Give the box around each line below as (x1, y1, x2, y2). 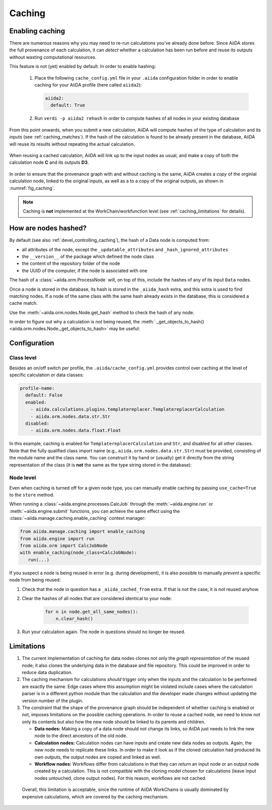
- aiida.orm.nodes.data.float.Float (30, 428, 121, 433)
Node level (9, 474, 36, 481)
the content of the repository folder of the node (22, 260, 120, 266)
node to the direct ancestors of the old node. (34, 733, 128, 739)
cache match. (9, 300, 38, 306)
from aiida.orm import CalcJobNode (20, 543, 108, 549)
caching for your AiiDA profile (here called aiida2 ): (34, 82, 142, 88)
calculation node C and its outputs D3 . (9, 159, 89, 166)
